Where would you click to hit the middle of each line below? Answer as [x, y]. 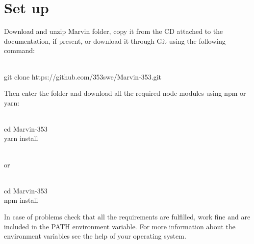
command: [19, 50]
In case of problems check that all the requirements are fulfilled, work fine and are [127, 217]
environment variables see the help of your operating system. [95, 236]
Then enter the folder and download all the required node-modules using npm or [125, 93]
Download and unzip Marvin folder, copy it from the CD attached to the [114, 31]
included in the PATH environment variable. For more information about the [120, 226]
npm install [21, 200]
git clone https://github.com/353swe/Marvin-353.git [83, 76]
